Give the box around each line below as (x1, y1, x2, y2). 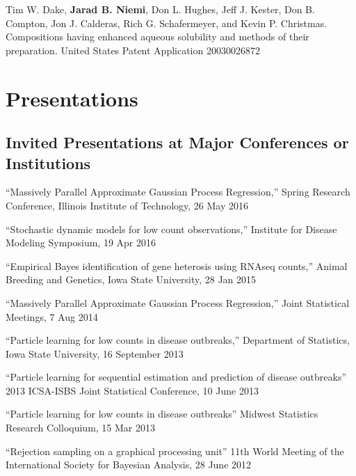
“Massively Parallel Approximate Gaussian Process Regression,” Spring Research (6, 184, 350, 199)
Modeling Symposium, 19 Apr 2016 (6, 235, 156, 250)
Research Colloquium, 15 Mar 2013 (6, 420, 156, 435)
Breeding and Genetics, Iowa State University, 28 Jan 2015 (6, 272, 257, 287)
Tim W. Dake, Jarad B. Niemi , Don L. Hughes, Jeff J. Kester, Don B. (6, 2, 315, 16)
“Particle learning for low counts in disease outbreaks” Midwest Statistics (6, 406, 318, 421)
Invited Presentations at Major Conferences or (6, 132, 349, 153)
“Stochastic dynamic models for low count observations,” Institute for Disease (6, 221, 337, 236)
